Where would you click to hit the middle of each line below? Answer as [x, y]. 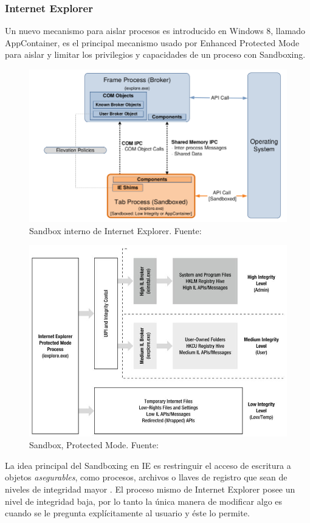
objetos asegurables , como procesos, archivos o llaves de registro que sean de [146, 477]
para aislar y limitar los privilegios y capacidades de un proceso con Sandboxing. [155, 54]
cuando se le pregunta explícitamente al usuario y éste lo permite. [127, 513]
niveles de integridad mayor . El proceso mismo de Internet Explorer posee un [150, 489]
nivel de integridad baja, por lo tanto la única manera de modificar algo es [144, 501]
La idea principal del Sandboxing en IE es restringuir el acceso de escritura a [148, 465]
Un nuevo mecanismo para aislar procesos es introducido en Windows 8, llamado [155, 31]
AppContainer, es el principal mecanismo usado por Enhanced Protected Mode [152, 42]
